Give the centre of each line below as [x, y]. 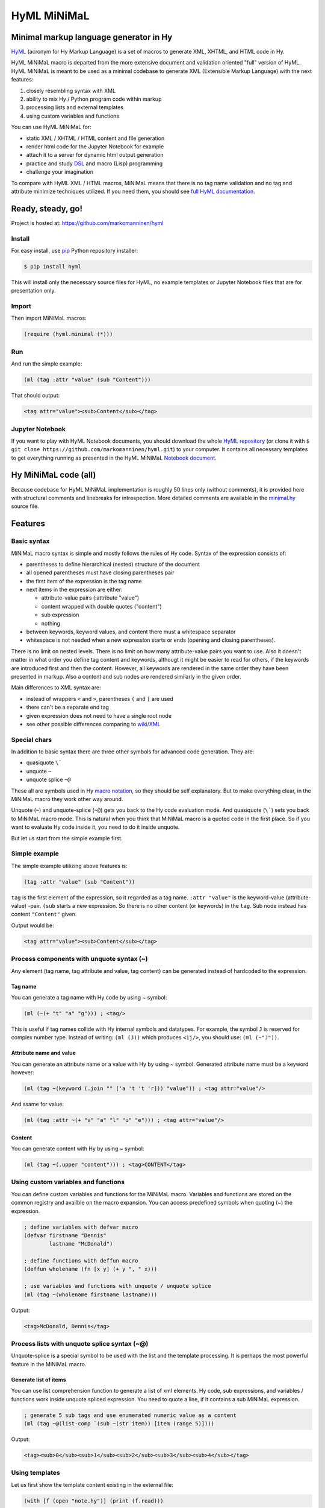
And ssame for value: [38, 1104]
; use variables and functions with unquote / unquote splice [117, 1286]
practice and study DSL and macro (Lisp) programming [94, 163]
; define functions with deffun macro [81, 1261]
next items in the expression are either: [74, 590]
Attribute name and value [44, 1053]
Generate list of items [39, 1380]
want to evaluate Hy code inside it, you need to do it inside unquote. [95, 827]
